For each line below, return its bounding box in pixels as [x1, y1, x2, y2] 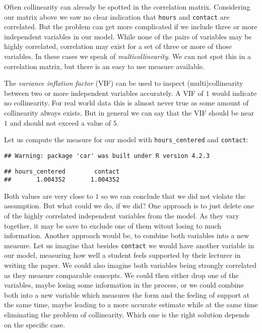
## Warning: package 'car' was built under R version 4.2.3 [4, 152, 210, 159]
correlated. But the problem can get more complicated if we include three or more [4, 21, 257, 32]
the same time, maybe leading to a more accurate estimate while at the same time [4, 299, 258, 310]
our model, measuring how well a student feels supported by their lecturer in [4, 250, 241, 260]
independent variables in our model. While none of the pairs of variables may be [4, 31, 252, 41]
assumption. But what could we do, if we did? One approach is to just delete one [4, 200, 254, 211]
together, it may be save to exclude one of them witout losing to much [4, 220, 222, 231]
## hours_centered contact [4, 168, 120, 175]
